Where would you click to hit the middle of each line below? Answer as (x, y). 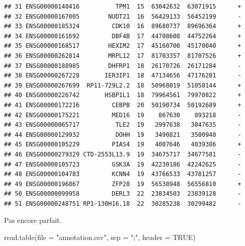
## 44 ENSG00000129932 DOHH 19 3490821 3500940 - (123, 135)
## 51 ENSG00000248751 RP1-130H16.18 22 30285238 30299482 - (123, 203)
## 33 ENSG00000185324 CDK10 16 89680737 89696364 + (123, 26)
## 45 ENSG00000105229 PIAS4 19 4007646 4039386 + (123, 145)
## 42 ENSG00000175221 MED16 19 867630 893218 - (123, 115)
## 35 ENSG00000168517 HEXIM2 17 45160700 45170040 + (123, 46)
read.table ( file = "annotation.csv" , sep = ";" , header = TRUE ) (100, 237)
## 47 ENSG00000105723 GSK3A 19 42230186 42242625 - (123, 164)
